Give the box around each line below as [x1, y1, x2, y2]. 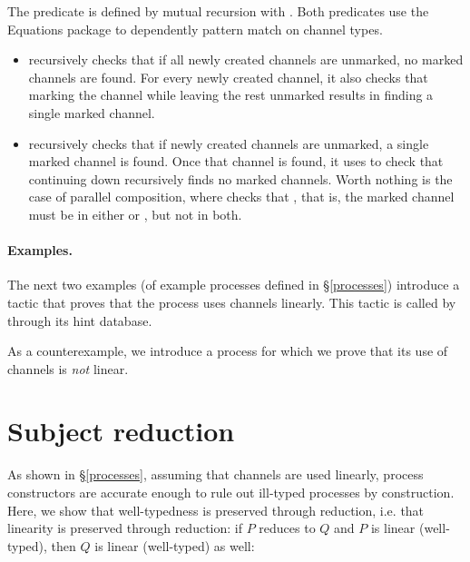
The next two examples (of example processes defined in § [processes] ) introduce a [7, 275, 460, 294]
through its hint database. [7, 311, 152, 330]
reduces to [259, 518, 316, 537]
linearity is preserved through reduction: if [7, 518, 242, 537]
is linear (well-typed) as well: [94, 536, 255, 555]
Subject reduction [7, 412, 235, 449]
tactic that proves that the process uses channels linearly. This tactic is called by [7, 292, 456, 311]
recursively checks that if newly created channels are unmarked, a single [28, 133, 429, 153]
